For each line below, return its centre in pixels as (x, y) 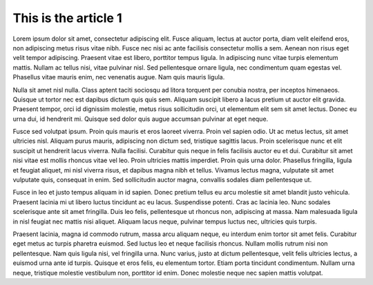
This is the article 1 (67, 18)
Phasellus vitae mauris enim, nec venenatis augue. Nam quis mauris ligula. (119, 77)
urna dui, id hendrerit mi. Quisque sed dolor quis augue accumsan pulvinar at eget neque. (141, 119)
